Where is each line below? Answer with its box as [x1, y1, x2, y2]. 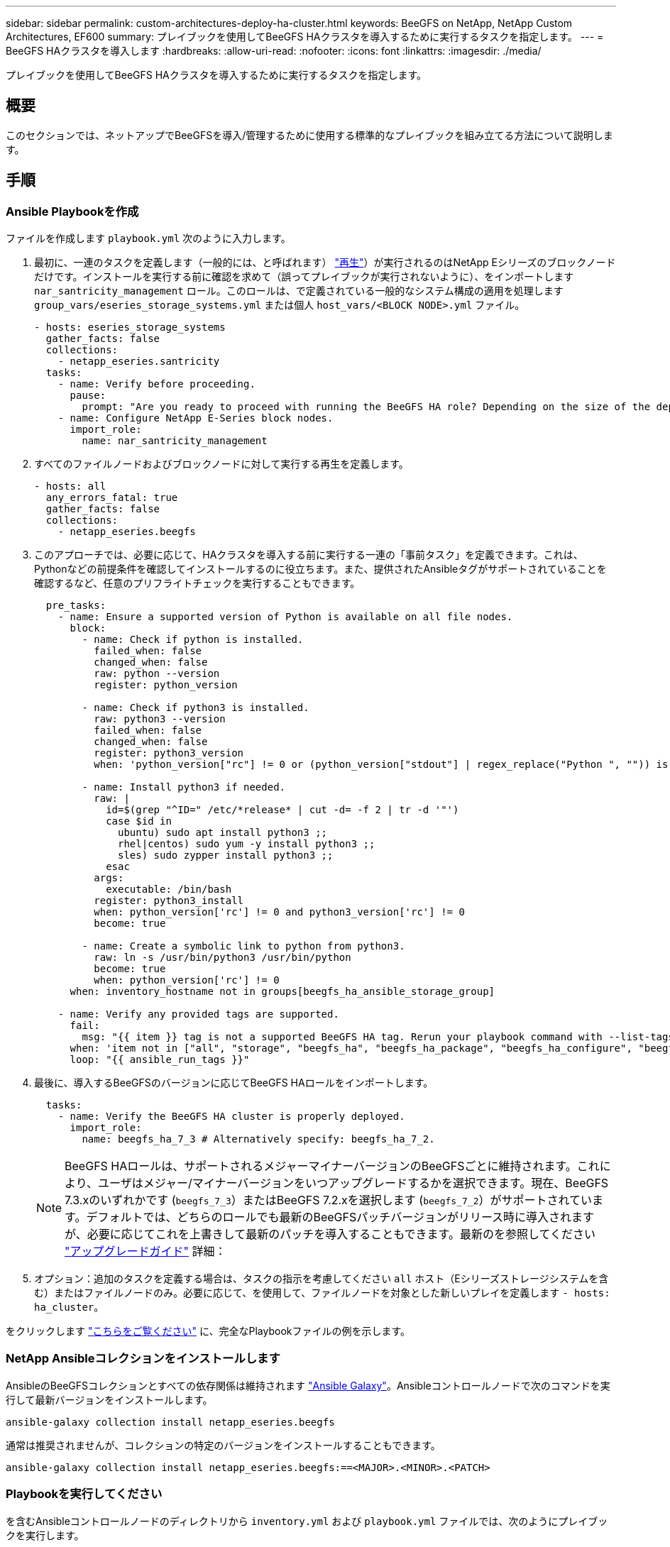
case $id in [106, 815, 172, 827]
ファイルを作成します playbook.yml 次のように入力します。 [6, 232, 291, 245]
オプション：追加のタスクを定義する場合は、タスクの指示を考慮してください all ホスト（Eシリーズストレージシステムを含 [34, 1272, 609, 1285]
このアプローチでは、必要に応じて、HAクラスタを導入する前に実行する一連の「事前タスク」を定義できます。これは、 [34, 549, 583, 561]
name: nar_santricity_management [82, 435, 268, 447]
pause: [70, 390, 106, 402]
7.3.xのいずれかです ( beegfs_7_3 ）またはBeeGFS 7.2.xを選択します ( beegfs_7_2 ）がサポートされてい [65, 1193, 592, 1208]
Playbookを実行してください [6, 1487, 163, 1502]
